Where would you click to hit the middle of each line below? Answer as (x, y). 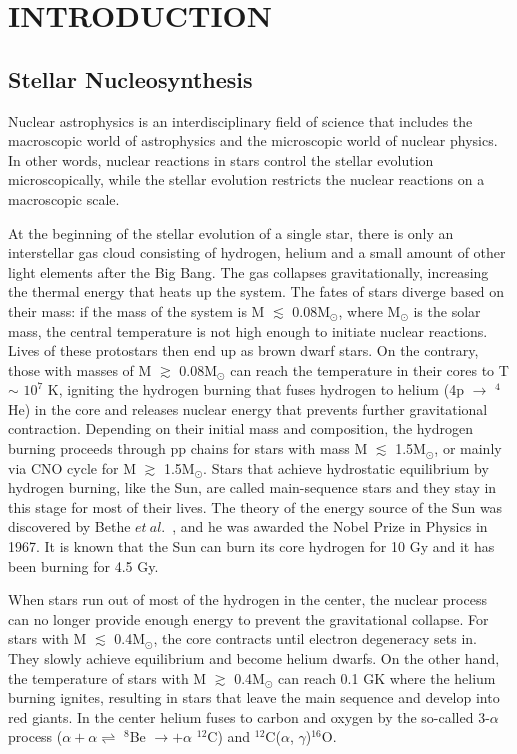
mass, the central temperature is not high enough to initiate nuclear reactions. (248, 330)
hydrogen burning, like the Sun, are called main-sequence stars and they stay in (252, 487)
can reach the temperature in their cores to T (369, 369)
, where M (369, 310)
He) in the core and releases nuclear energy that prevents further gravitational (248, 408)
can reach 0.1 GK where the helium (386, 677)
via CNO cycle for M (72, 467)
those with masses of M (80, 369)
